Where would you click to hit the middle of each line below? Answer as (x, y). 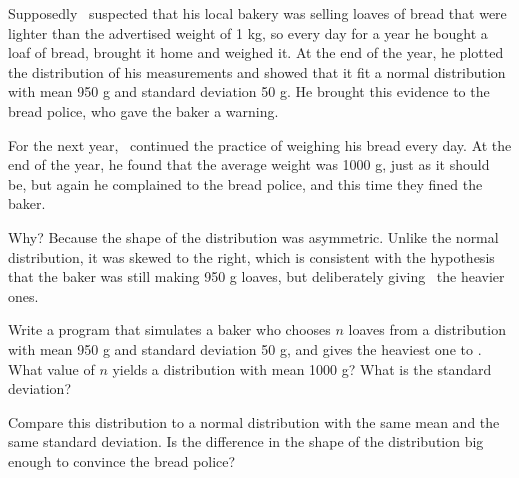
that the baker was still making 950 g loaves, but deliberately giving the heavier (256, 276)
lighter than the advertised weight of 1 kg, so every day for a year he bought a (248, 32)
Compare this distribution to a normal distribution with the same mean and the (254, 421)
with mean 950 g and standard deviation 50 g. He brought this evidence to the (249, 91)
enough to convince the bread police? (122, 460)
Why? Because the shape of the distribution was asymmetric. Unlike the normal (253, 236)
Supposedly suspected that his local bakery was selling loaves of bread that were (257, 13)
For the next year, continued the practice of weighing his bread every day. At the (260, 144)
